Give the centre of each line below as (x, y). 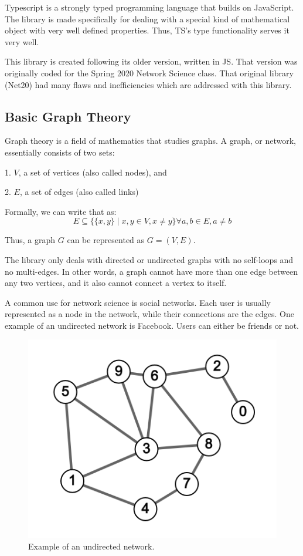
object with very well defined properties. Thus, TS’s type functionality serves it (147, 30)
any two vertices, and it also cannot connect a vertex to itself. (116, 283)
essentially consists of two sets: (60, 152)
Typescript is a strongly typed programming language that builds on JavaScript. (149, 7)
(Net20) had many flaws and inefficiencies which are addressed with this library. (148, 84)
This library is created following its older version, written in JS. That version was (151, 61)
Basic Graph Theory (68, 116)
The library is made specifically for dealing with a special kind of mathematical (147, 18)
